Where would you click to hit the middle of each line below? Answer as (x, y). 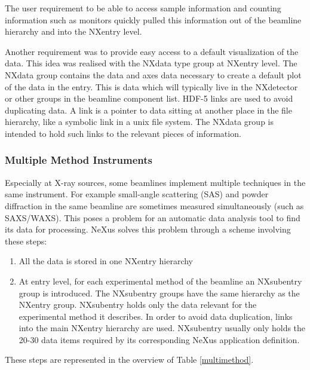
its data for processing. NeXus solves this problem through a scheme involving (148, 229)
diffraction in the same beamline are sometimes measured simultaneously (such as (154, 205)
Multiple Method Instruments (79, 160)
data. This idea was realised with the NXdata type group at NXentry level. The (151, 63)
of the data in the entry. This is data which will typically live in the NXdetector (151, 86)
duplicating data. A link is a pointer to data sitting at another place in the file (148, 110)
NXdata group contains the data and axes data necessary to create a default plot (153, 74)
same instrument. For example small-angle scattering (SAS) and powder (137, 194)
